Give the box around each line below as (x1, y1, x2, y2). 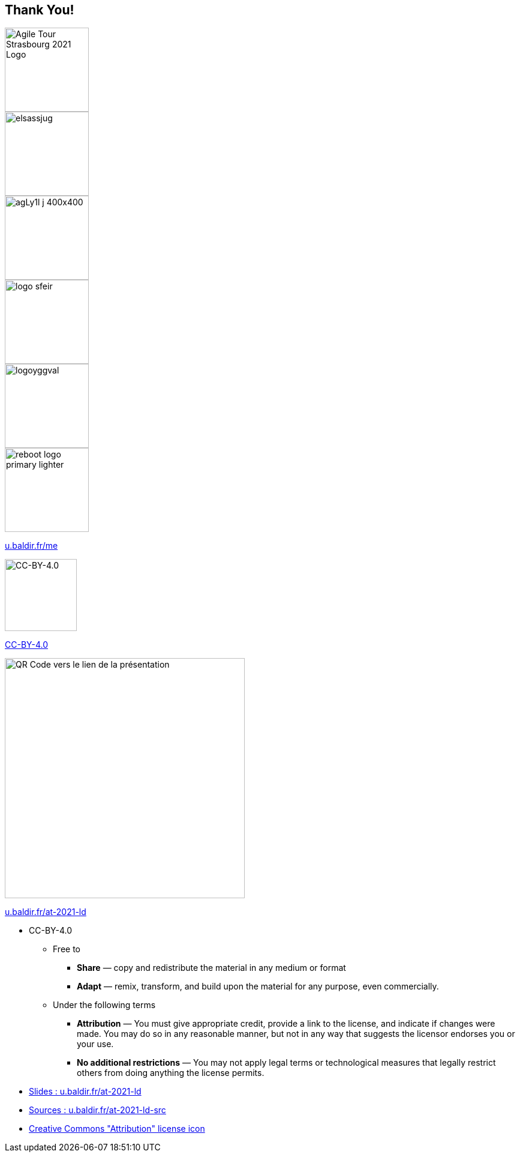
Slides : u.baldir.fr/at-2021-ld (29, 1086, 142, 1097)
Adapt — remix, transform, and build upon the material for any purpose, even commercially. (77, 981, 439, 992)
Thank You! (5, 2, 74, 17)
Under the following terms (53, 1000, 156, 1010)
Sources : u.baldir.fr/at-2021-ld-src (29, 1105, 166, 1116)
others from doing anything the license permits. (77, 1068, 264, 1078)
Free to (53, 944, 80, 955)
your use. (77, 1039, 114, 1050)
